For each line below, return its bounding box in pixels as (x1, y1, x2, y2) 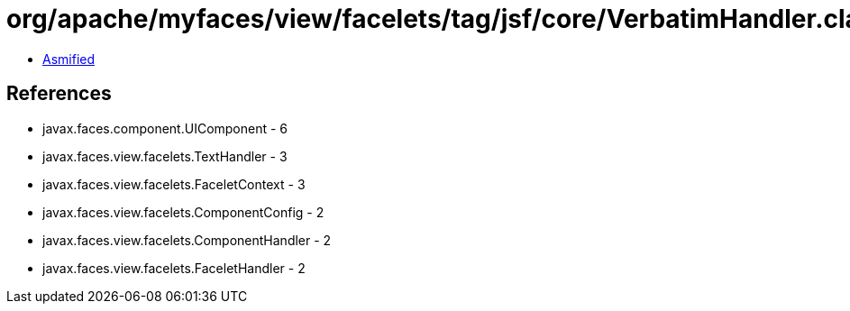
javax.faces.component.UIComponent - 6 (42, 120, 288, 136)
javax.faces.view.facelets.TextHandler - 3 (42, 148, 288, 164)
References (6, 82, 112, 105)
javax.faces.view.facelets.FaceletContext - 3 (42, 176, 306, 192)
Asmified (42, 50, 96, 67)
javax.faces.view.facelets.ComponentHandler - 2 (42, 232, 332, 248)
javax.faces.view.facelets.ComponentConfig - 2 (42, 204, 324, 220)
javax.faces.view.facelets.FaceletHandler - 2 (42, 260, 306, 276)
